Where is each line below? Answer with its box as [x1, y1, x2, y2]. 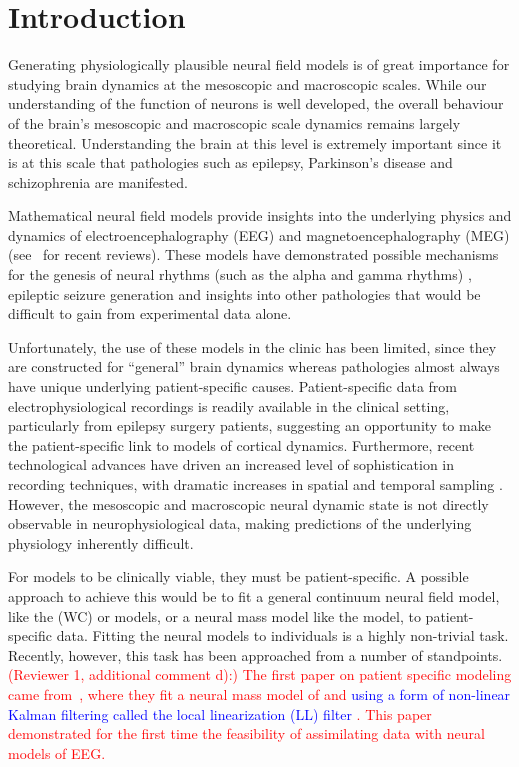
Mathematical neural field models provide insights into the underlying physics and [8, 205, 512, 226]
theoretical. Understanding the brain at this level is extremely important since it [8, 132, 502, 153]
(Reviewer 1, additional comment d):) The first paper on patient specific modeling [8, 664, 512, 685]
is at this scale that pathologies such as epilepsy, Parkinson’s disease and [8, 152, 453, 173]
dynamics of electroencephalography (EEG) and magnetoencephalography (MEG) [8, 224, 510, 245]
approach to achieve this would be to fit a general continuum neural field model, [8, 585, 500, 606]
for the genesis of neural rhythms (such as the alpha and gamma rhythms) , [8, 264, 472, 285]
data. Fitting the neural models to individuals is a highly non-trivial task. [56, 625, 509, 646]
